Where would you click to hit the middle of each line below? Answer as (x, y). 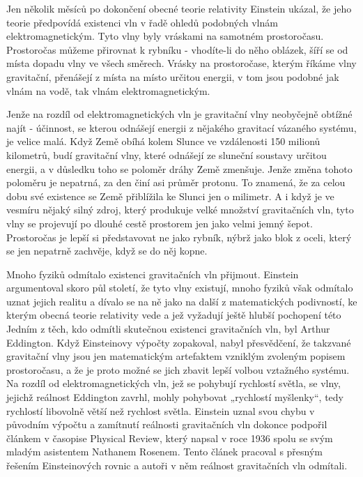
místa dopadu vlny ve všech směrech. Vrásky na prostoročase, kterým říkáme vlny (181, 63)
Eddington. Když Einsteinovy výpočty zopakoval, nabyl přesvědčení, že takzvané (179, 342)
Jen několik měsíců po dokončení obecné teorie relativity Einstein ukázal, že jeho (179, 8)
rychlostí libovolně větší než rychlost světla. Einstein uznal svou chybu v (161, 410)
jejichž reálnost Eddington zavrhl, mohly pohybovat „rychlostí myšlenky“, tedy (175, 397)
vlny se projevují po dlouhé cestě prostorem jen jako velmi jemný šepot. (160, 223)
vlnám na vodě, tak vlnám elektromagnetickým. (108, 90)
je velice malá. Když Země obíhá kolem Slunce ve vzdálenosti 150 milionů (163, 141)
